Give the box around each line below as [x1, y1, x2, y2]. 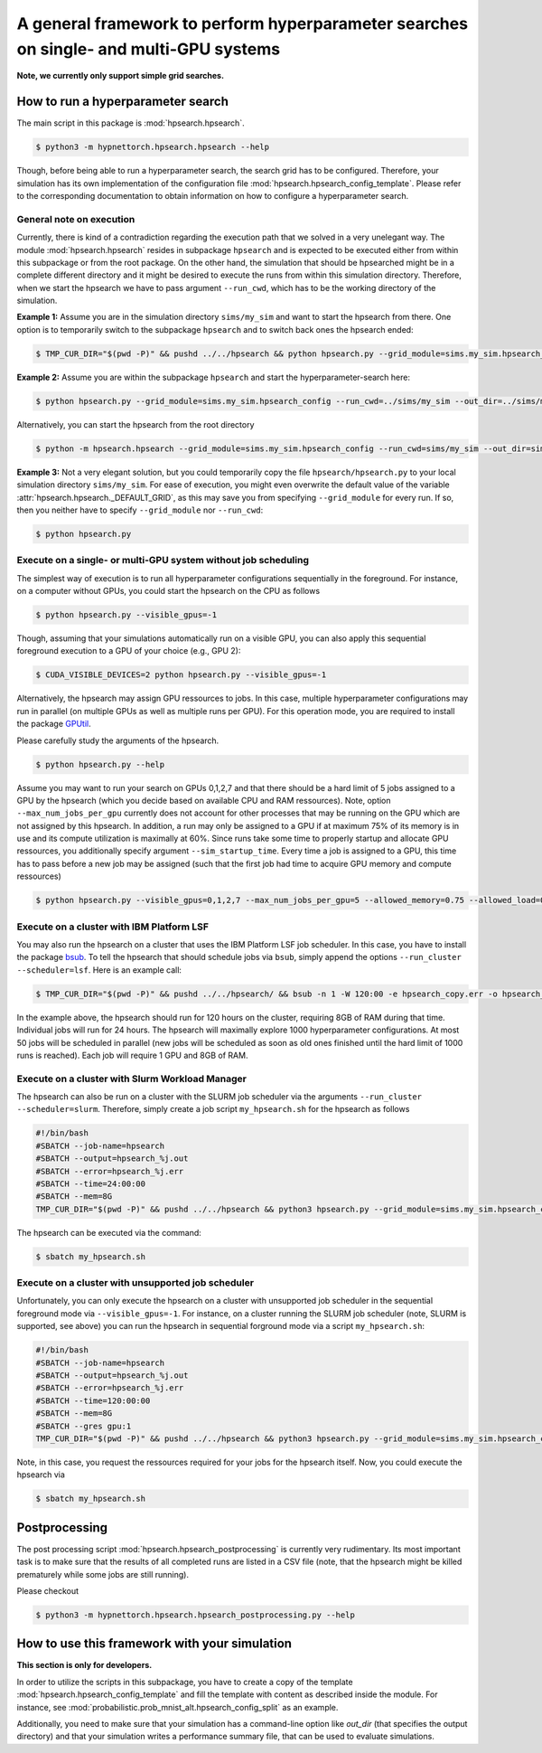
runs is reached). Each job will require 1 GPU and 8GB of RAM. [16, 1050, 248, 1060]
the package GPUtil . [16, 719, 91, 730]
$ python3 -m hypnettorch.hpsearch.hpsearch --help [35, 142, 270, 153]
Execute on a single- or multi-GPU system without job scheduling [16, 554, 309, 567]
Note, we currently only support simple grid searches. [16, 71, 225, 81]
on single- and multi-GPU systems [16, 39, 280, 59]
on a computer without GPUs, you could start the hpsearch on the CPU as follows [16, 586, 321, 597]
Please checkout [16, 1586, 79, 1596]
